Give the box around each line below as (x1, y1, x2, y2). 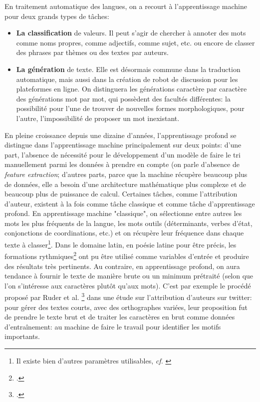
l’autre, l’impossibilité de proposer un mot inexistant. (16, 112, 180, 123)
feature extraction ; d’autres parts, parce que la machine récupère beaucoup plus (4, 168, 248, 179)
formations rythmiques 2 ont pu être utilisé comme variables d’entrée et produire (4, 249, 249, 261)
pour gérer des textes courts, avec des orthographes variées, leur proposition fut (4, 301, 248, 312)
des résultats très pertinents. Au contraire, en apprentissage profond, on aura (4, 260, 240, 271)
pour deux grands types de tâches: (4, 10, 109, 21)
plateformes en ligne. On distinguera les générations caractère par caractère (16, 83, 247, 94)
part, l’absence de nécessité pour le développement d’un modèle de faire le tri (4, 149, 241, 159)
